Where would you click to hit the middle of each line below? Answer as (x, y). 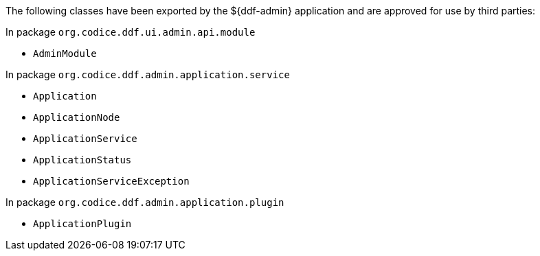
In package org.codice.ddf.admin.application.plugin (145, 202)
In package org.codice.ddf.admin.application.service (148, 74)
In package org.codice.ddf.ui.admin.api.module (131, 32)
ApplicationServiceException (111, 181)
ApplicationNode (77, 117)
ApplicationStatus (82, 160)
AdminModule (65, 54)
